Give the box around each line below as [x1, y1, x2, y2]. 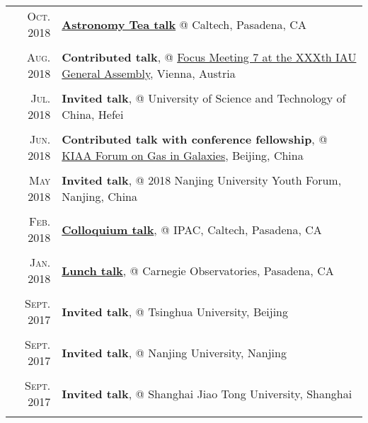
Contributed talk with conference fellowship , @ [62, 131, 328, 147]
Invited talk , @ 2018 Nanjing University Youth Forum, [62, 172, 342, 188]
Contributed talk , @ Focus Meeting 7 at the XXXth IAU [62, 49, 357, 65]
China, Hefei [62, 106, 124, 122]
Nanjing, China [62, 188, 138, 204]
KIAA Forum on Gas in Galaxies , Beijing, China [62, 147, 304, 163]
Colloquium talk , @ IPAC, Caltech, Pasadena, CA [62, 221, 322, 238]
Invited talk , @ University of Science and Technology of [62, 90, 346, 106]
